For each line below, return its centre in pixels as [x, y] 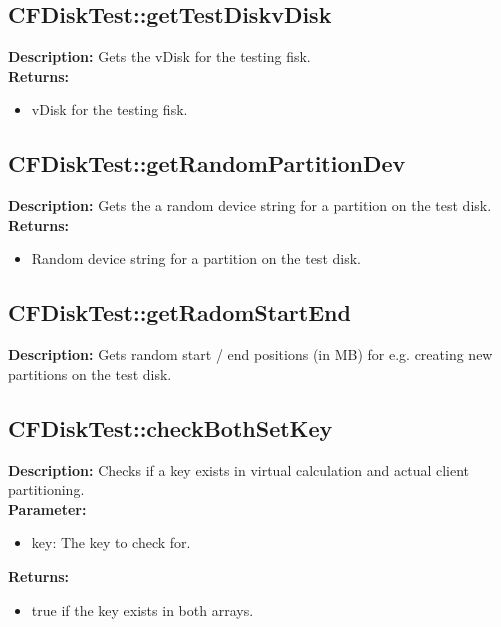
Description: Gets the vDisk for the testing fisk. [159, 56]
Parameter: [47, 508]
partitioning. [46, 489]
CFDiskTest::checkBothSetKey [170, 427]
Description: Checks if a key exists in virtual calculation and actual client [239, 469]
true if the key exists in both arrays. [142, 609]
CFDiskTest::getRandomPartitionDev [207, 163]
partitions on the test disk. [90, 373]
